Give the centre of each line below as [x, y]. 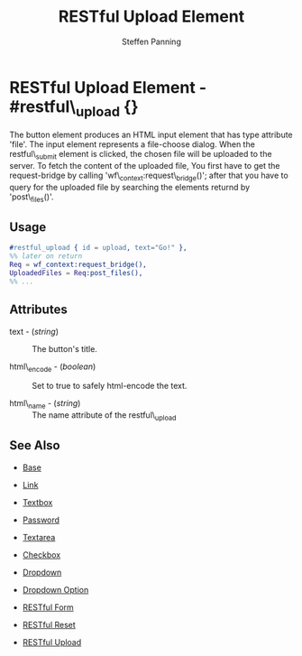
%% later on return [46, 256]
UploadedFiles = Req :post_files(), [76, 273]
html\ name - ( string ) [45, 405]
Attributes [38, 310]
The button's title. [64, 348]
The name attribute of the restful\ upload [104, 416]
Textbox [37, 502]
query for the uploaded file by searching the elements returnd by [130, 187]
